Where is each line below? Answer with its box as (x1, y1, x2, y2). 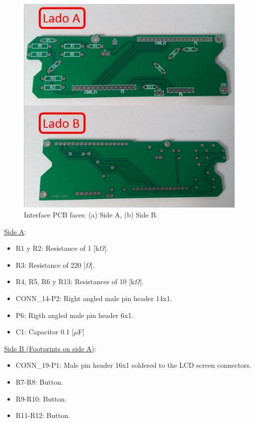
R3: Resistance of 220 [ (15, 259, 85, 270)
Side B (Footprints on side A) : (4, 343, 96, 353)
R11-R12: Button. (15, 410, 70, 421)
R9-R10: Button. (15, 393, 67, 404)
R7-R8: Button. (15, 376, 63, 387)
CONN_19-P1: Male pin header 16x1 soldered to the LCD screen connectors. (15, 360, 252, 370)
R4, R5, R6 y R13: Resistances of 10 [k (15, 276, 135, 287)
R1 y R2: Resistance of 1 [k (15, 243, 99, 253)
